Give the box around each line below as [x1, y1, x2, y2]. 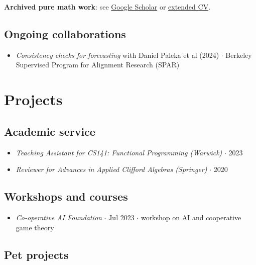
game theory [16, 222, 54, 232]
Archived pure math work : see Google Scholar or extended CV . [4, 2, 211, 12]
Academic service [4, 123, 95, 139]
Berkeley [225, 49, 252, 60]
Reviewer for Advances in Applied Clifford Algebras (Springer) [16, 164, 207, 174]
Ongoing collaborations [4, 26, 126, 41]
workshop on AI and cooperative [141, 212, 241, 222]
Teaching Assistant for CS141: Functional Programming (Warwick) [16, 147, 222, 157]
